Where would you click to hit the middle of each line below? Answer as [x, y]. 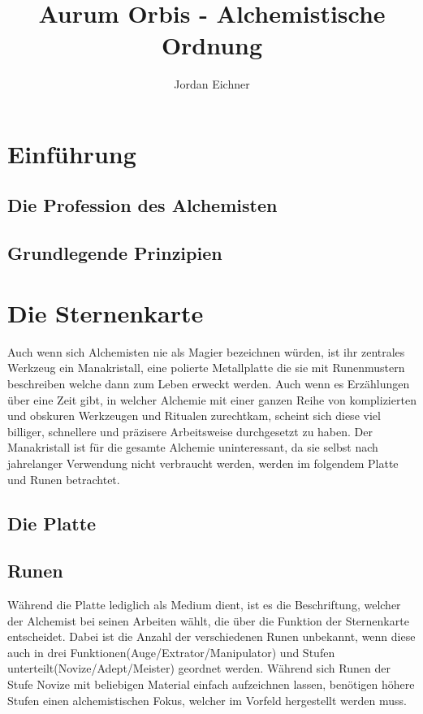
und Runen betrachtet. [64, 479]
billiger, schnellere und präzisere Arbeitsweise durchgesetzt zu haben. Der [190, 431]
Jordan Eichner [212, 84]
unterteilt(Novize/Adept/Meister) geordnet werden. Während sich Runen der [199, 668]
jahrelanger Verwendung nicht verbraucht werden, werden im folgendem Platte [203, 463]
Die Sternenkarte [106, 312]
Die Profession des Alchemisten [142, 205]
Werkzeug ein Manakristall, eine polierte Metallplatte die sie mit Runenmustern [206, 368]
